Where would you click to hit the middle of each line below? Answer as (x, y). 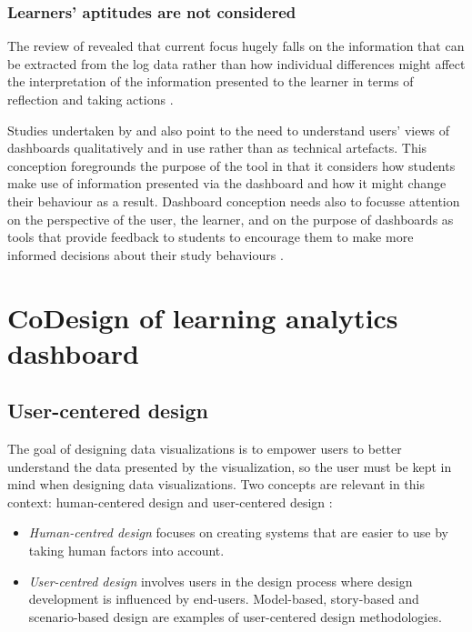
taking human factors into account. (126, 551)
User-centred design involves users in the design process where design (221, 581)
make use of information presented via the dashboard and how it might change (227, 183)
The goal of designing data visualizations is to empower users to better (205, 449)
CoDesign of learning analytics (203, 317)
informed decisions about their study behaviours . (146, 254)
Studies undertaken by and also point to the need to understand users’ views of (228, 130)
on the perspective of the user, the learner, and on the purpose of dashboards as (231, 219)
